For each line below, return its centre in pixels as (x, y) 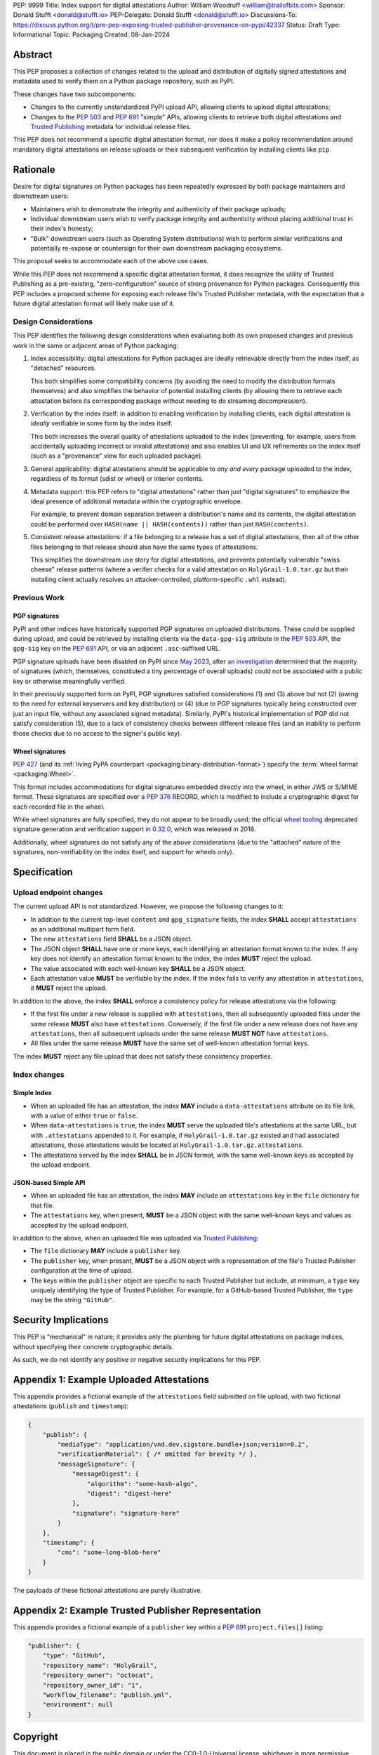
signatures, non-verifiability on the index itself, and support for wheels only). (124, 852)
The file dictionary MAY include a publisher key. (106, 1251)
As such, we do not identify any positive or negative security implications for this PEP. (137, 1360)
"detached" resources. (63, 368)
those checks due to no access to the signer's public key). (97, 733)
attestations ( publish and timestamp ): (71, 1406)
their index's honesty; (62, 229)
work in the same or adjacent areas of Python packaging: (96, 345)
